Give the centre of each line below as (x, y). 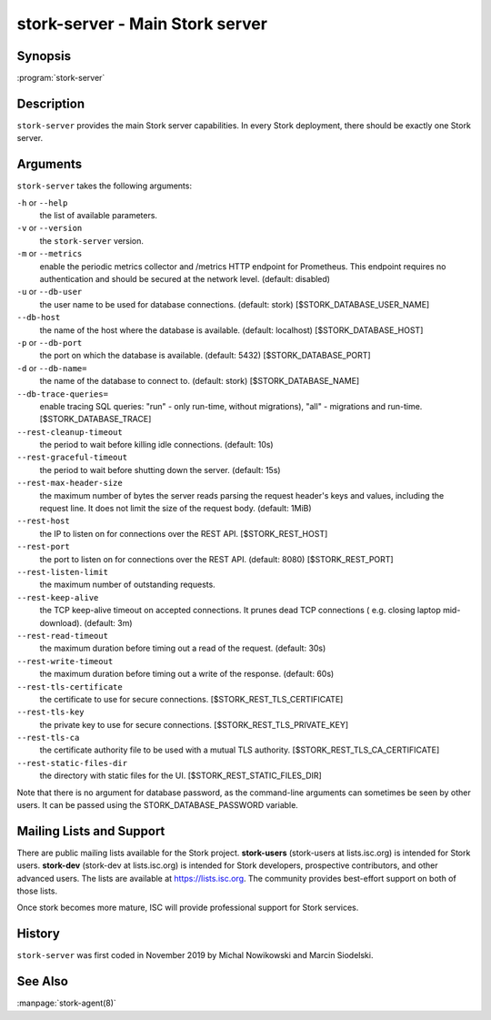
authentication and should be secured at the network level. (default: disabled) (185, 279)
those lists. (37, 891)
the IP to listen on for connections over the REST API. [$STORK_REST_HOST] (184, 533)
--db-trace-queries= (63, 394)
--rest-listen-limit (63, 572)
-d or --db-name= (52, 368)
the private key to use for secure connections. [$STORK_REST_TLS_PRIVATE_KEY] (194, 724)
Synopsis (44, 56)
